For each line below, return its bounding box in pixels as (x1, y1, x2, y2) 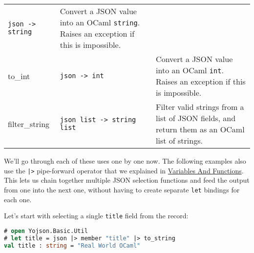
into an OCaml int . (156, 64, 224, 76)
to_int (8, 70, 30, 82)
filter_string (8, 118, 50, 129)
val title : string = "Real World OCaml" (4, 242, 141, 249)
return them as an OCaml (156, 124, 245, 135)
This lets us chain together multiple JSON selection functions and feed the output (4, 175, 250, 185)
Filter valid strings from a (156, 101, 244, 112)
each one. (4, 194, 32, 204)
